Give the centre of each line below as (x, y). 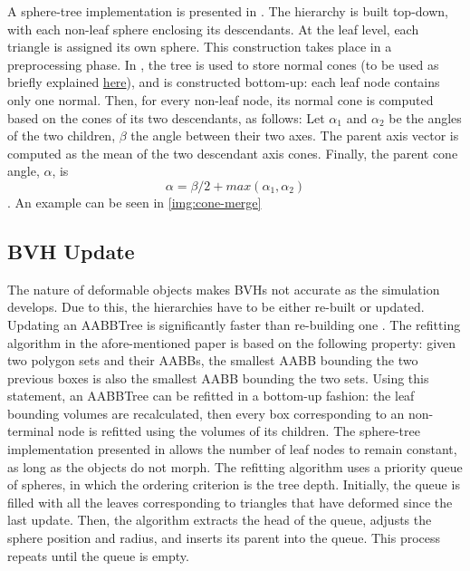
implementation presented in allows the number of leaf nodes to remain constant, (232, 449)
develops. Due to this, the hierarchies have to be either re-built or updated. (216, 307)
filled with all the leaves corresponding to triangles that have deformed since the (230, 502)
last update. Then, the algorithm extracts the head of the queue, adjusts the (220, 520)
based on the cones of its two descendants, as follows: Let (166, 117)
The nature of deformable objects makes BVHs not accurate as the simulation (224, 289)
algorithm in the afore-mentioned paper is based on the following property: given (232, 342)
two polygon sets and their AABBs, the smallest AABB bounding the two (213, 360)
